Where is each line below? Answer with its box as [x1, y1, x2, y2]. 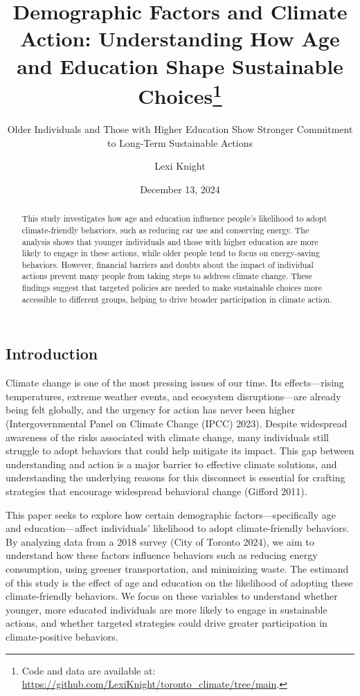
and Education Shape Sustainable [17, 51, 343, 80]
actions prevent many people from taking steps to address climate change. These [21, 270, 312, 282]
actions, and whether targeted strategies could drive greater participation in [6, 616, 327, 630]
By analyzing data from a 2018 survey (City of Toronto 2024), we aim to [6, 534, 314, 548]
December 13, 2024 [140, 181, 220, 196]
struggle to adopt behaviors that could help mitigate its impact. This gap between [6, 443, 354, 458]
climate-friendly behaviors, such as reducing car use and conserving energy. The [21, 224, 309, 235]
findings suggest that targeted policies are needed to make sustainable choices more [21, 282, 322, 294]
